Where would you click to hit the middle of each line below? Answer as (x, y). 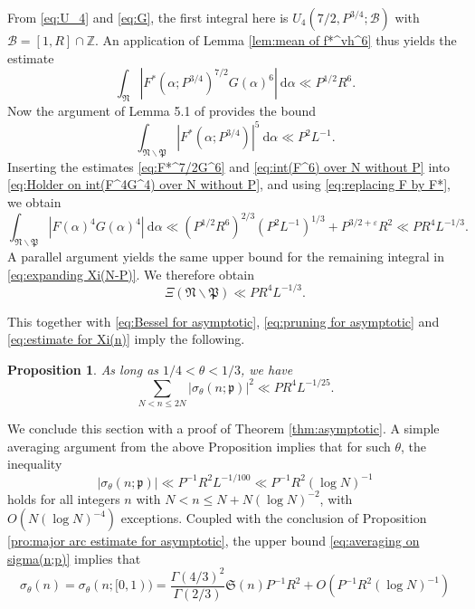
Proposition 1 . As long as (83, 369)
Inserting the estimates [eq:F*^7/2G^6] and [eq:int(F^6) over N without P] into (229, 166)
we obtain (34, 202)
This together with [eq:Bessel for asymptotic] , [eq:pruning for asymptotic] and (223, 321)
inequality (35, 464)
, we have (266, 369)
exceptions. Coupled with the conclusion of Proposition (274, 518)
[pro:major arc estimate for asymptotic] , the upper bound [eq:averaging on (214, 541)
